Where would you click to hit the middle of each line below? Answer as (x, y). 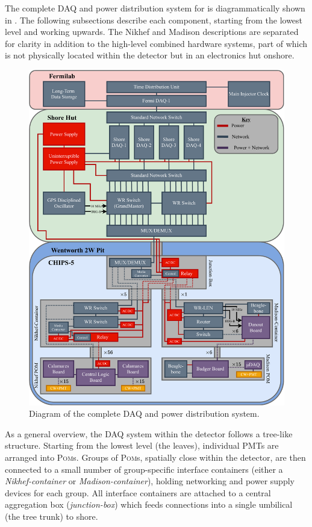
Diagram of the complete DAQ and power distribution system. (144, 413)
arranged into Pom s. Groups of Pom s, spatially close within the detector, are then (155, 457)
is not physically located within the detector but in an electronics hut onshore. (150, 55)
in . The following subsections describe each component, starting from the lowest (154, 20)
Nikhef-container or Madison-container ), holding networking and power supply (150, 481)
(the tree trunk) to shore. (51, 516)
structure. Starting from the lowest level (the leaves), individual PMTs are (142, 445)
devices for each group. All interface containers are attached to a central (138, 492)
